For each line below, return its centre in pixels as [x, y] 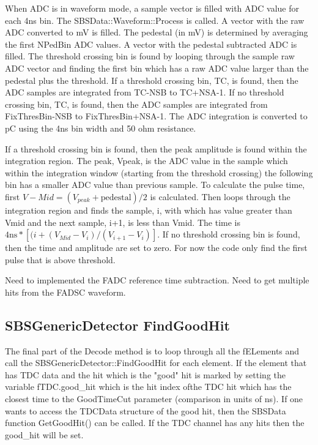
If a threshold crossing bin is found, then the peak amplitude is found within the [156, 148]
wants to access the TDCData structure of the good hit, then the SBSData [146, 410]
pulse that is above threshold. [60, 259]
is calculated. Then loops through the [220, 196]
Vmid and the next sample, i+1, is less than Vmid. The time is [123, 222]
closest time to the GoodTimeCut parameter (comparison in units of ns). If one [154, 399]
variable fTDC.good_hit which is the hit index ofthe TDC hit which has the [148, 387]
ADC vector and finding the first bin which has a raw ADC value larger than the [157, 68]
